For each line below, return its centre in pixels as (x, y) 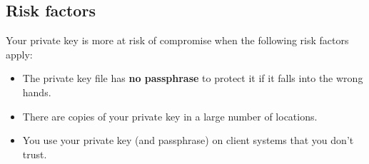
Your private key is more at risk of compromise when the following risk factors (177, 40)
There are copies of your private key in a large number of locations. (170, 116)
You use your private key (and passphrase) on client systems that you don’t (188, 140)
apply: (19, 54)
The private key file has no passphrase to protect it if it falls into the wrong (193, 78)
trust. (35, 154)
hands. (37, 92)
